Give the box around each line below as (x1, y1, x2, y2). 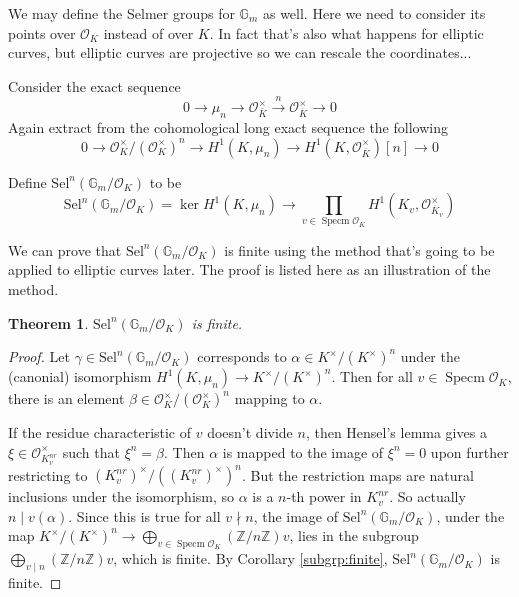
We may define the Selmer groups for (8, 3, 235, 23)
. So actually (389, 486, 466, 507)
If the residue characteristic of (8, 422, 192, 443)
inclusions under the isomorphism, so (8, 486, 235, 507)
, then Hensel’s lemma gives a (305, 422, 487, 443)
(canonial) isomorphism (8, 366, 152, 387)
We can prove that (8, 239, 122, 260)
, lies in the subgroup (289, 525, 419, 546)
